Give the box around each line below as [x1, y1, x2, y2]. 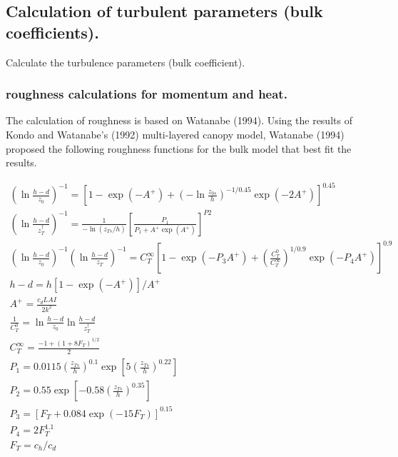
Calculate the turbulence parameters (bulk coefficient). [6, 54, 245, 69]
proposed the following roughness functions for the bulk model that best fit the [6, 141, 352, 156]
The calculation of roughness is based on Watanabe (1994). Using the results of [6, 113, 352, 128]
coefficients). [6, 21, 99, 43]
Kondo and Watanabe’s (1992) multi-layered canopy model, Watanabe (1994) [6, 127, 345, 141]
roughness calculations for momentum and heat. [6, 85, 287, 103]
